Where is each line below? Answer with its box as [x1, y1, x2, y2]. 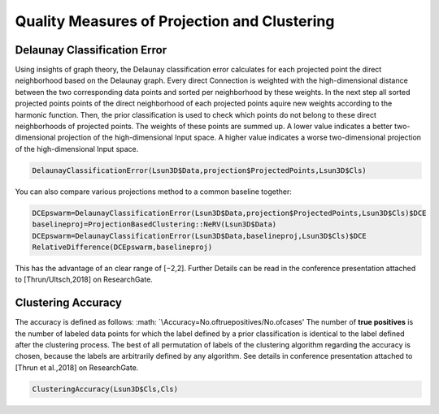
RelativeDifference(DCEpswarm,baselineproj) [32, 242, 213, 252]
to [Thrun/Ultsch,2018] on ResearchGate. [15, 274, 154, 284]
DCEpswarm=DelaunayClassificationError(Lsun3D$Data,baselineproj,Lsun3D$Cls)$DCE [32, 231, 367, 240]
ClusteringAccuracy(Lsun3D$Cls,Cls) [32, 384, 179, 394]
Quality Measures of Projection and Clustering [15, 12, 335, 30]
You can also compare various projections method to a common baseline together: [15, 187, 293, 196]
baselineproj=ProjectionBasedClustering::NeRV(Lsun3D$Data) [32, 220, 277, 229]
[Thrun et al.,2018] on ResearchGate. [15, 362, 139, 373]
